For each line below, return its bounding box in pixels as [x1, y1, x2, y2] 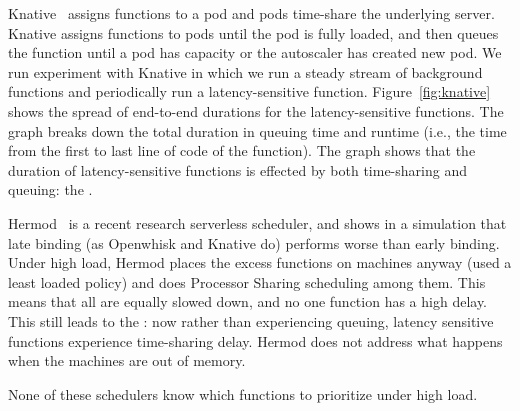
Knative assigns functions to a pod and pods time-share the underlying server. [8, 3, 495, 23]
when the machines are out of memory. [8, 350, 246, 371]
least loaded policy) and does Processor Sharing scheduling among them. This [8, 271, 486, 292]
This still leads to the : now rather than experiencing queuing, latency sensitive [8, 310, 494, 331]
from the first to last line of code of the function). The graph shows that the [8, 140, 476, 161]
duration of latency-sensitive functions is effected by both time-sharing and [8, 159, 467, 180]
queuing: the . [8, 179, 93, 200]
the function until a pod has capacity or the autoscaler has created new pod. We [8, 42, 502, 63]
